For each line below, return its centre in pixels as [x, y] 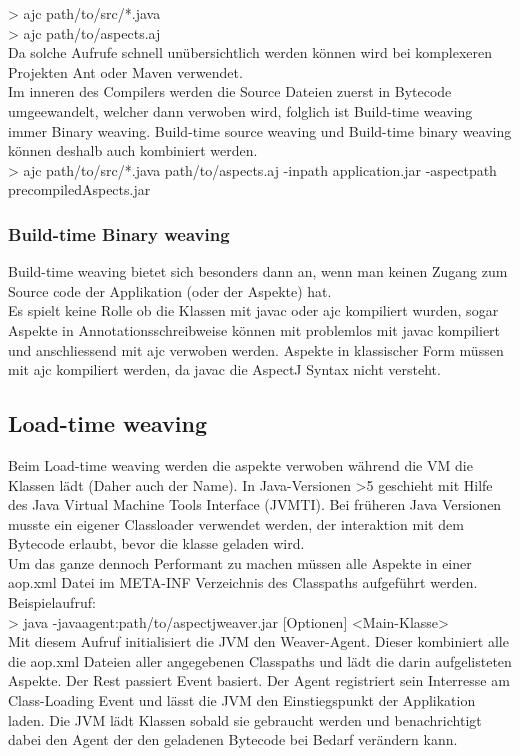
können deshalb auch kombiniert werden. [133, 150]
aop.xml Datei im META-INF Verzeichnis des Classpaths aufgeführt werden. [243, 582]
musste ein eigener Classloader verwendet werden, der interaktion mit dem [236, 523]
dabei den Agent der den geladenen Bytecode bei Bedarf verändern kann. [233, 739]
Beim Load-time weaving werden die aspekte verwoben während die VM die [240, 464]
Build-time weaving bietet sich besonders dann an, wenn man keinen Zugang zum [258, 271]
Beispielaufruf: [52, 602]
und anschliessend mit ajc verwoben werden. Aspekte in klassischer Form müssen [256, 349]
